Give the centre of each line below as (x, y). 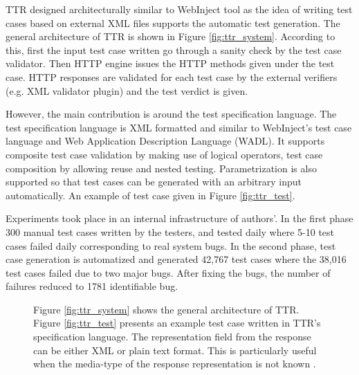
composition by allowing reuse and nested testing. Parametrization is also (161, 168)
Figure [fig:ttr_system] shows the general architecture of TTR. (166, 309)
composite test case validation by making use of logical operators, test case (164, 154)
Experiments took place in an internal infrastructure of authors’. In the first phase (179, 218)
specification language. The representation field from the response (172, 337)
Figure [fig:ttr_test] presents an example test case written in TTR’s (177, 323)
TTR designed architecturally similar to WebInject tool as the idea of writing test (179, 9)
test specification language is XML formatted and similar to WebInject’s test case (179, 127)
